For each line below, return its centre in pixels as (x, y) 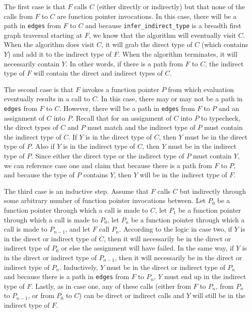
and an (229, 108)
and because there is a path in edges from (67, 276)
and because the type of (39, 175)
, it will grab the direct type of (147, 44)
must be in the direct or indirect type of (166, 267)
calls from (18, 16)
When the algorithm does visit (49, 44)
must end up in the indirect (205, 276)
